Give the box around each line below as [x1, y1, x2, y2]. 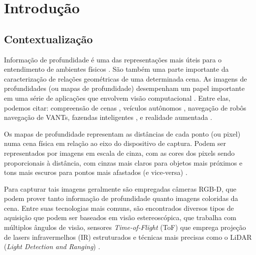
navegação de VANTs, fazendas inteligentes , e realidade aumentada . [4, 112, 212, 122]
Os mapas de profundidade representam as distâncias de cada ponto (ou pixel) [4, 128, 241, 139]
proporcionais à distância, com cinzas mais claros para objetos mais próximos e [4, 157, 243, 168]
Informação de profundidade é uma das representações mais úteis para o [4, 54, 222, 64]
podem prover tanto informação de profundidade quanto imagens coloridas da [4, 193, 238, 203]
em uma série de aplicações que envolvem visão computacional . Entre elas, [4, 92, 230, 103]
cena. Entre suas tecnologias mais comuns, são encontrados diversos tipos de [4, 202, 234, 213]
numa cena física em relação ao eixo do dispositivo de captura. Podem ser [4, 138, 226, 148]
